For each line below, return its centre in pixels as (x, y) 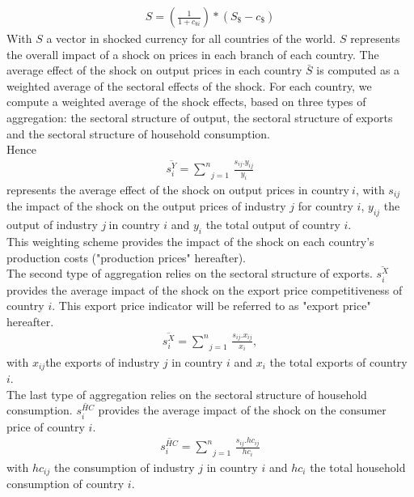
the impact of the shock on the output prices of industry (146, 206)
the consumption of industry (124, 467)
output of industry (52, 225)
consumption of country (65, 484)
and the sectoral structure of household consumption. (138, 133)
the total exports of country (338, 361)
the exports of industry (103, 361)
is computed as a (358, 70)
